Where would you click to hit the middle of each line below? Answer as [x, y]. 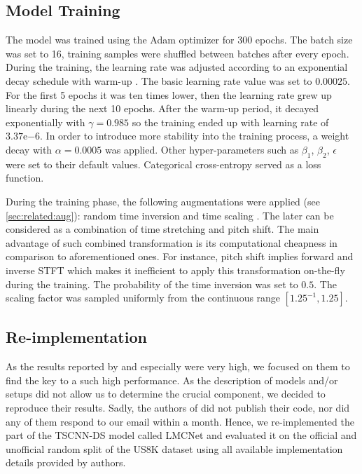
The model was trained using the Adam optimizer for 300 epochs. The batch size [179, 40]
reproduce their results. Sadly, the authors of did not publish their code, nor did [178, 408]
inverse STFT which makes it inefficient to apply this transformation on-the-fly [175, 270]
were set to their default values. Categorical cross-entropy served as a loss [163, 164]
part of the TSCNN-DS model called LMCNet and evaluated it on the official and [181, 435]
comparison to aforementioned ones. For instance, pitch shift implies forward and [180, 256]
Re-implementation [76, 337]
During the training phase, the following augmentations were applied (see [163, 201]
